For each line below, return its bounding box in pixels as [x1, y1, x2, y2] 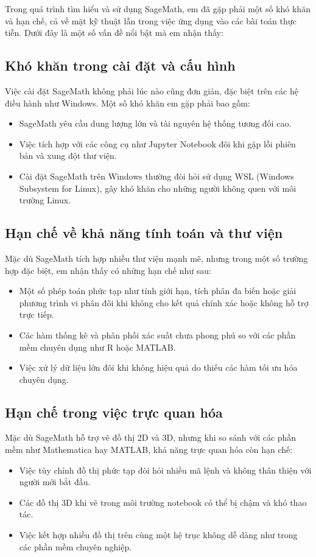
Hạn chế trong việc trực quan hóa [5, 402, 223, 421]
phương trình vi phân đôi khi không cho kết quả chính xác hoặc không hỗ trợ [19, 296, 309, 309]
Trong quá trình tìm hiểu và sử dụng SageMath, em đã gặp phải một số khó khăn [5, 2, 311, 15]
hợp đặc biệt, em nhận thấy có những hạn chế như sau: [5, 264, 211, 276]
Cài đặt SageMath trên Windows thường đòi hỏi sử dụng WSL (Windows [19, 169, 294, 182]
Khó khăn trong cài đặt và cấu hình [5, 56, 236, 75]
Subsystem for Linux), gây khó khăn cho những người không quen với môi [19, 181, 297, 194]
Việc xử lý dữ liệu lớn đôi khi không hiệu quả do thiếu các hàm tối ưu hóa [19, 361, 298, 374]
